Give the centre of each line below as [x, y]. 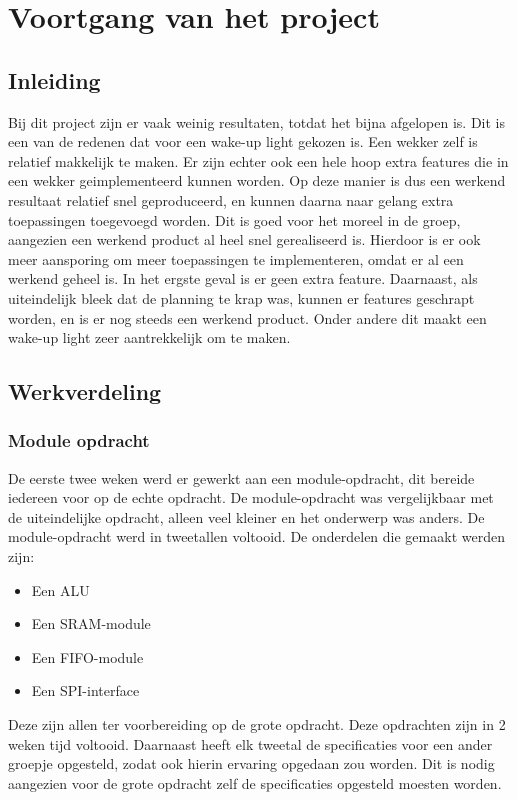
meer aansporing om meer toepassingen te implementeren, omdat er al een [236, 258]
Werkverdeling [85, 391]
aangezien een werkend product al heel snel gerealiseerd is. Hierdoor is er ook [244, 239]
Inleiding [54, 79]
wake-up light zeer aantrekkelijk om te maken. [149, 337]
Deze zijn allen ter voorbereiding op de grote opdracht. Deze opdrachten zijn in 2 [257, 724]
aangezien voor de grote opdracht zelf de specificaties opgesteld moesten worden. [255, 782]
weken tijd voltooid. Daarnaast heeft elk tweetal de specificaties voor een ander [250, 743]
